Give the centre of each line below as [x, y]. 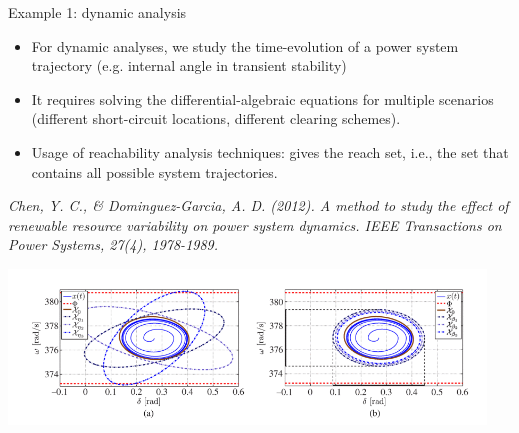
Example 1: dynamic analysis [97, 12]
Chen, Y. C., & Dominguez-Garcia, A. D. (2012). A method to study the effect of [258, 205]
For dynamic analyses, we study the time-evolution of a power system [245, 45]
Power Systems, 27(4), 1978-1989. [113, 244]
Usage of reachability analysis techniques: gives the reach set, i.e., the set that [270, 151]
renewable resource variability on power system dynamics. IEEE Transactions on [255, 224]
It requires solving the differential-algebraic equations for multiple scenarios [262, 98]
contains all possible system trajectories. [154, 171]
